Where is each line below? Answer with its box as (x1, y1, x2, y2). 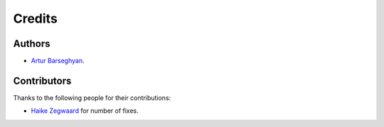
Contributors (13, 74, 72, 87)
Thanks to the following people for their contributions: (13, 93, 171, 102)
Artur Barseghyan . (31, 57, 85, 65)
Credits (13, 11, 58, 26)
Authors (13, 38, 50, 50)
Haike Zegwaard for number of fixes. (31, 106, 139, 115)
